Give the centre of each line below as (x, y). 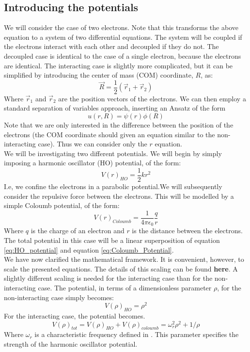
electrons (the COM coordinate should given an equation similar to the (109, 134)
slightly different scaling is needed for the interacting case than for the (108, 278)
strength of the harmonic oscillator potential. (71, 344)
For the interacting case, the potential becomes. (75, 315)
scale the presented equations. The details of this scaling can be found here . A (121, 268)
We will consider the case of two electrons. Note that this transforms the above (121, 27)
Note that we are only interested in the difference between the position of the (119, 125)
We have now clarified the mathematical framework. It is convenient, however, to (124, 259)
